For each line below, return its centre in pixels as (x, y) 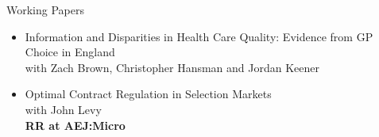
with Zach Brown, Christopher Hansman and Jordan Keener (172, 67)
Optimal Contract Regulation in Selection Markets (148, 94)
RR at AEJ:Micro (75, 125)
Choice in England (70, 52)
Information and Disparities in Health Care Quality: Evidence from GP (199, 36)
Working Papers (45, 10)
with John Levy (63, 109)
